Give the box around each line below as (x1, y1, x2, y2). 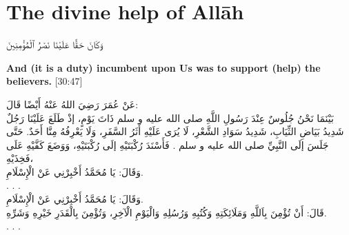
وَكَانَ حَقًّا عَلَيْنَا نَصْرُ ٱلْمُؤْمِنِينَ (6, 37, 103, 52)
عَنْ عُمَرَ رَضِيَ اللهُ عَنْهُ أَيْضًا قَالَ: (6, 96, 139, 111)
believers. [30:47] (6, 74, 83, 88)
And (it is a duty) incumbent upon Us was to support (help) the (6, 60, 321, 74)
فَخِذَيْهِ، (6, 151, 34, 165)
